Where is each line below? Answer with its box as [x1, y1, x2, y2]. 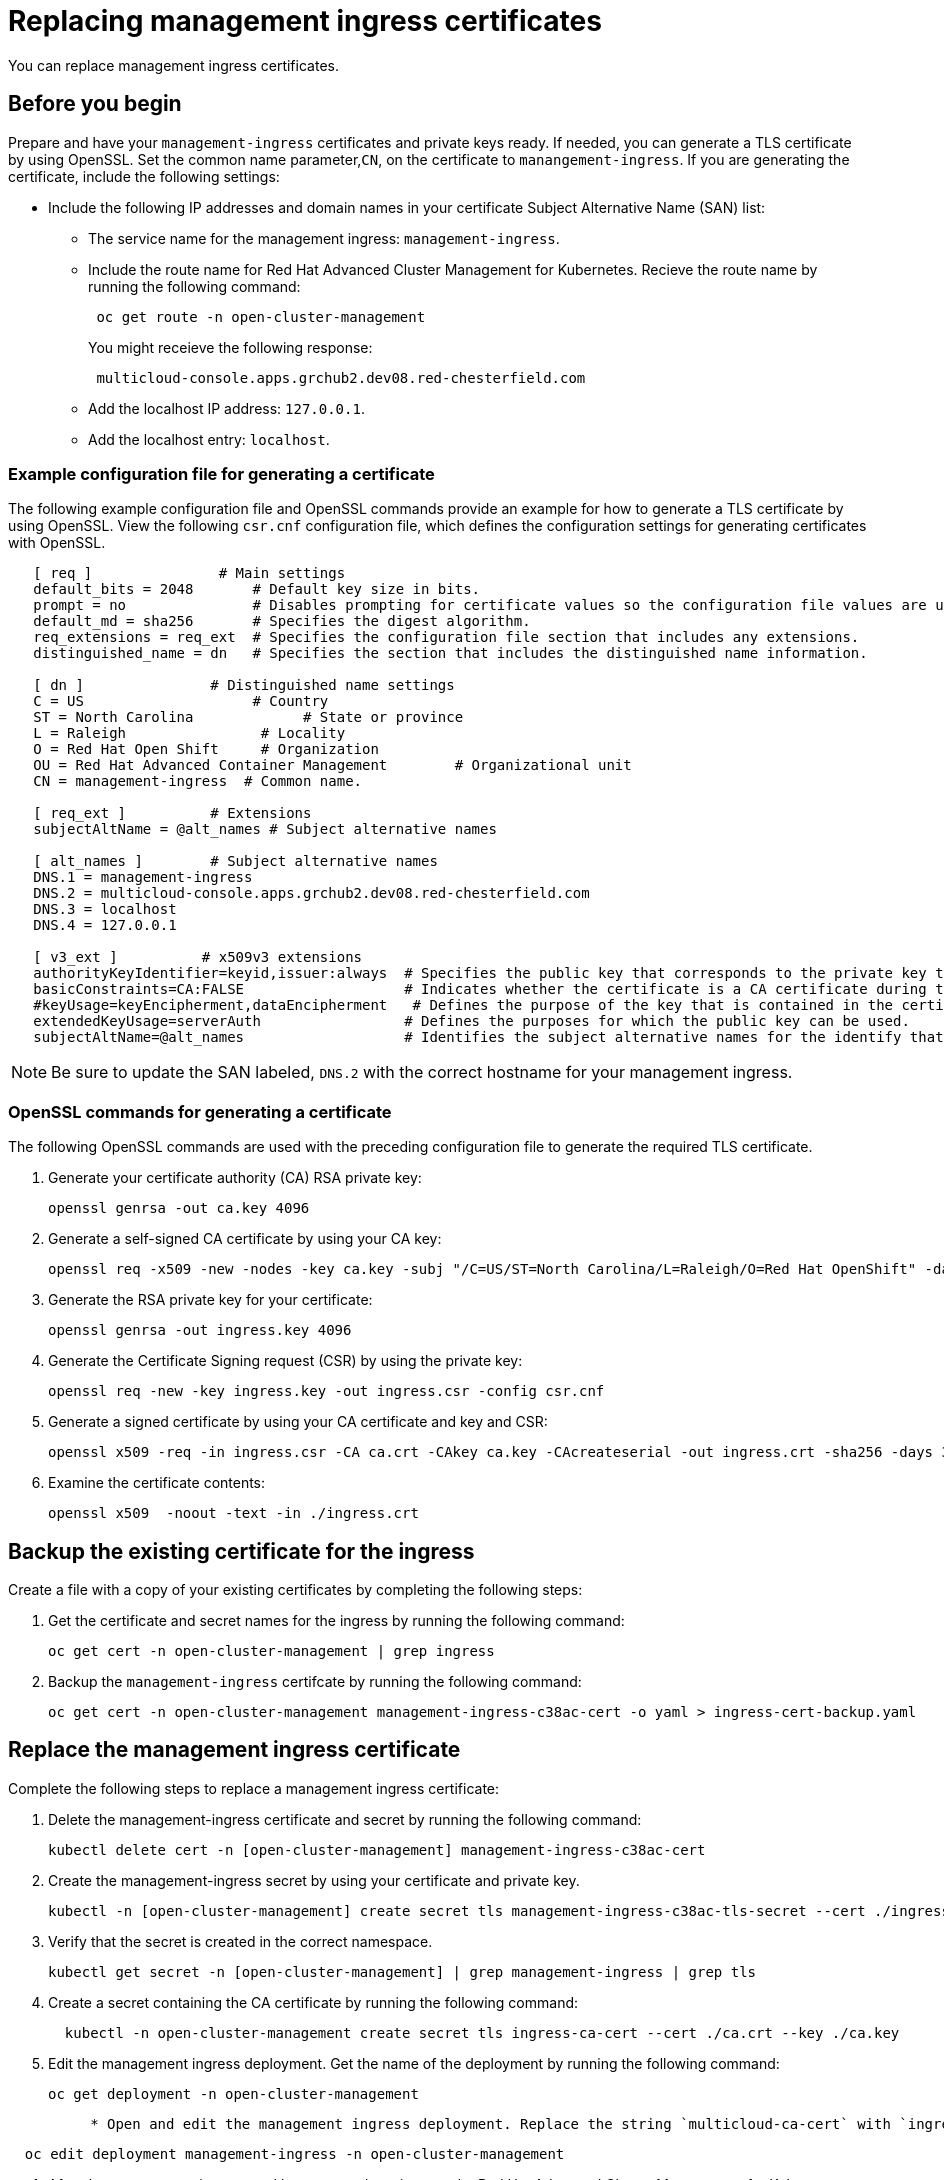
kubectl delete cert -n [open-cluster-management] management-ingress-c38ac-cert [48, 1841, 706, 1858]
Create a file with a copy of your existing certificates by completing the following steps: [8, 1580, 583, 1598]
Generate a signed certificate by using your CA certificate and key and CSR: [48, 1413, 548, 1431]
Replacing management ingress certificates [8, 4, 602, 38]
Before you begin [8, 91, 182, 117]
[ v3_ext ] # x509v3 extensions [33, 949, 363, 966]
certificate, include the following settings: [8, 167, 280, 185]
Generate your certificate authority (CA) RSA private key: [48, 1169, 422, 1187]
